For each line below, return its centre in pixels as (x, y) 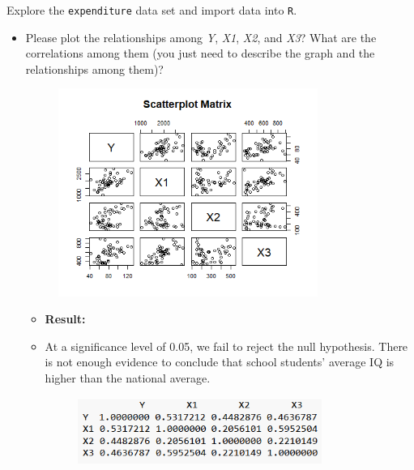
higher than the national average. (128, 377)
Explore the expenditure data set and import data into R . (152, 10)
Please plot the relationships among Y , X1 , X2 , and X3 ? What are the (201, 37)
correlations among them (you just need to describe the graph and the (200, 53)
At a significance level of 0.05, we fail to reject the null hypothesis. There (226, 346)
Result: (65, 319)
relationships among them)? (94, 68)
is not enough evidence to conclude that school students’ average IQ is (220, 362)
